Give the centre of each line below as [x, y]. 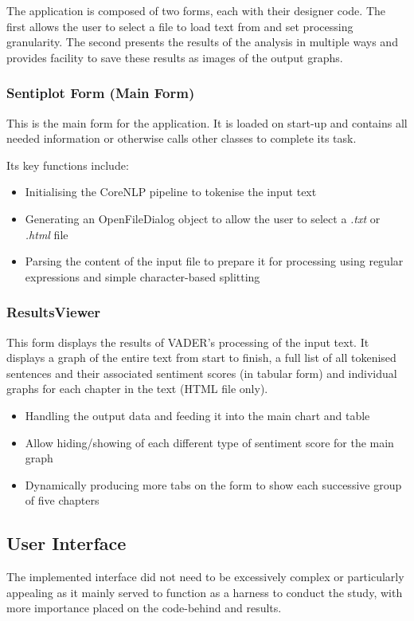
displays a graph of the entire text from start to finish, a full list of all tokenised [201, 358]
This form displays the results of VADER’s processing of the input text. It [188, 342]
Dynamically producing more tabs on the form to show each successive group [213, 484]
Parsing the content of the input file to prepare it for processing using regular [214, 261]
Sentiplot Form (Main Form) [101, 93]
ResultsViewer [54, 312]
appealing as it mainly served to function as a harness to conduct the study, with [205, 592]
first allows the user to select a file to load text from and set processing [180, 26]
